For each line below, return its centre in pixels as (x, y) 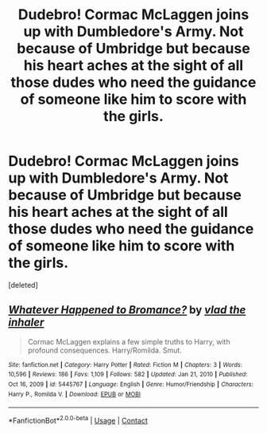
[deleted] (23, 285)
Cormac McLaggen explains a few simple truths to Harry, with (129, 341)
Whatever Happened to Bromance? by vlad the (127, 310)
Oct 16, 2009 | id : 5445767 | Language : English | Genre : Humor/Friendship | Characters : (131, 384)
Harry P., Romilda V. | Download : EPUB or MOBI (75, 394)
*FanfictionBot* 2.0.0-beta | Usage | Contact (78, 420)
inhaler (26, 323)
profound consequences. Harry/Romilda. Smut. (105, 350)
